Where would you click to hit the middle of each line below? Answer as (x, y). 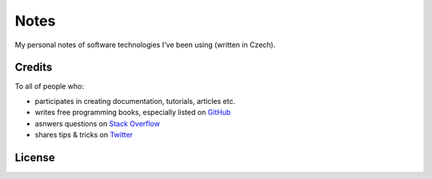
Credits (34, 68)
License (35, 157)
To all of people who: (49, 86)
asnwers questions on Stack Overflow (97, 123)
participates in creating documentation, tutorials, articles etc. (135, 101)
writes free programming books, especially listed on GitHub (133, 113)
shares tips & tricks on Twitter (84, 135)
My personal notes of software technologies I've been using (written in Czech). (145, 45)
